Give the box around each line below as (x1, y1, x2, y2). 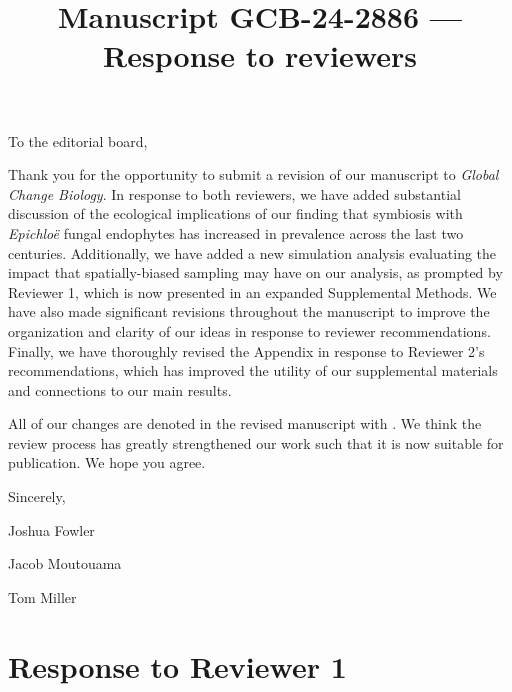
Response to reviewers (103, 35, 417, 76)
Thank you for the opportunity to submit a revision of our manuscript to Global (8, 164, 499, 185)
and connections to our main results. (8, 379, 232, 400)
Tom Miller (8, 586, 77, 607)
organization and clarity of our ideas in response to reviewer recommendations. (8, 320, 491, 341)
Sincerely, (8, 486, 66, 507)
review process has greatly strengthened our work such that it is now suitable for (8, 432, 504, 453)
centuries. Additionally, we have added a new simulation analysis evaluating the (8, 242, 497, 263)
